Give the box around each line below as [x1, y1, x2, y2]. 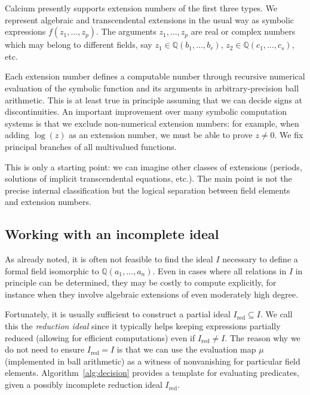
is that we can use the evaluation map [116, 343, 256, 356]
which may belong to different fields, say [5, 38, 152, 51]
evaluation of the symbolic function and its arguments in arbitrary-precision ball [5, 81, 299, 94]
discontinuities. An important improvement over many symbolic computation [5, 105, 287, 118]
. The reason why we [225, 331, 300, 344]
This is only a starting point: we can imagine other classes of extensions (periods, [5, 160, 302, 173]
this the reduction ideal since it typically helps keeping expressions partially [5, 320, 281, 332]
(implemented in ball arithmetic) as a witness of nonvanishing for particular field [5, 354, 300, 367]
